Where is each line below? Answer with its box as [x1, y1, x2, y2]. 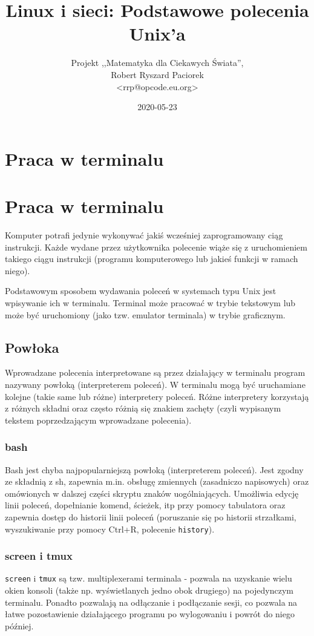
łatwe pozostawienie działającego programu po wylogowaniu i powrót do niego [5, 608, 295, 620]
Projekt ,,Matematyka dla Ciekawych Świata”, [71, 56, 244, 69]
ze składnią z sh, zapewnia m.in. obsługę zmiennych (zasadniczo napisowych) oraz [5, 475, 309, 488]
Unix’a [129, 21, 186, 46]
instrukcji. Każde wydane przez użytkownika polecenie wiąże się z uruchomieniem [5, 240, 307, 253]
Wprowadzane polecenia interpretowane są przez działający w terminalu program [5, 366, 306, 379]
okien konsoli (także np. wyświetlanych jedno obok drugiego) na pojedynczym [5, 584, 294, 597]
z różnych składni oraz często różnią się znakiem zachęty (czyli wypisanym [5, 402, 281, 415]
